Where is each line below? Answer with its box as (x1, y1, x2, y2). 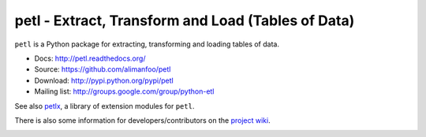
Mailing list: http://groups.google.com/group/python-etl (34, 87, 215, 96)
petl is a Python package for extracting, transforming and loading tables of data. (14, 39, 280, 49)
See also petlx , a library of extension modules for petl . (14, 101, 195, 110)
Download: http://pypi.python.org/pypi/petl (34, 76, 174, 85)
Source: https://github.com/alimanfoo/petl (34, 65, 171, 74)
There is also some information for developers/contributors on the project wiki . (14, 115, 271, 125)
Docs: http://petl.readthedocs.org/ (34, 54, 146, 63)
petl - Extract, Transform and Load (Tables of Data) (14, 12, 355, 29)
